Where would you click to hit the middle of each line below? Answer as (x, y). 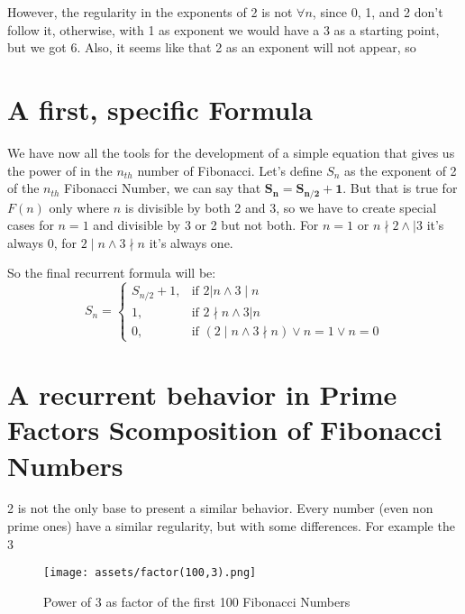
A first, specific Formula (160, 109)
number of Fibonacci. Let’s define (230, 170)
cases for (31, 225)
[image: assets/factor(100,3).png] (150, 573)
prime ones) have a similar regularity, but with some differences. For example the (231, 526)
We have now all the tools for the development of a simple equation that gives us (231, 152)
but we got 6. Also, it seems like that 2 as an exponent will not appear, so (212, 47)
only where (79, 207)
